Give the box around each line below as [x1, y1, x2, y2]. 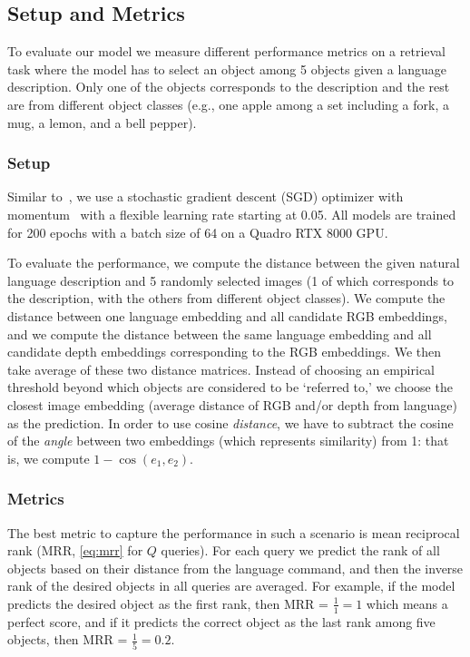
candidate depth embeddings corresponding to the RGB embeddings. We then [7, 342, 441, 361]
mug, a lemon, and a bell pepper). [7, 113, 197, 132]
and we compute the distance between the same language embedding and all [7, 324, 432, 343]
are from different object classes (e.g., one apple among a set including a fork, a [7, 94, 449, 113]
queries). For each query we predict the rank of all [161, 541, 440, 560]
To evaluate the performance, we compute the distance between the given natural [7, 253, 460, 272]
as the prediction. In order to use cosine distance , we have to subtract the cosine [7, 413, 454, 432]
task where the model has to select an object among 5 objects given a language [7, 59, 447, 78]
